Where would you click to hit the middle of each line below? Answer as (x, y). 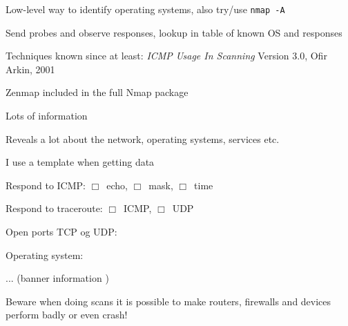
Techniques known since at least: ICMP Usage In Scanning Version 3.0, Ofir (166, 56)
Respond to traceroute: (54, 208)
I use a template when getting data (80, 162)
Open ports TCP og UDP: (61, 231)
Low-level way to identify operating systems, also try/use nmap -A (145, 9)
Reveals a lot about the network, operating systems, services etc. (143, 138)
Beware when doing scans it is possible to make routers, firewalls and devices (168, 301)
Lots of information (47, 116)
